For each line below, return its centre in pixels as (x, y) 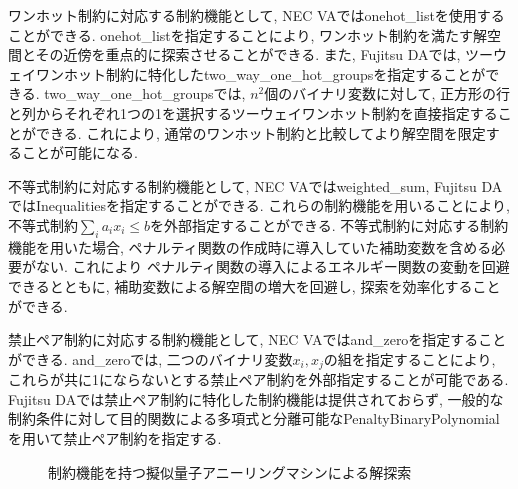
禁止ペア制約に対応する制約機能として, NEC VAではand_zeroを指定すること (257, 339)
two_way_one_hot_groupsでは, (145, 93)
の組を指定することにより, (409, 358)
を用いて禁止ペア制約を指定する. (115, 437)
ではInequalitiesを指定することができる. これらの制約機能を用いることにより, (259, 205)
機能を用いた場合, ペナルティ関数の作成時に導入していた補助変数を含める (250, 246)
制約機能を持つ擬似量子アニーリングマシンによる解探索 (230, 471)
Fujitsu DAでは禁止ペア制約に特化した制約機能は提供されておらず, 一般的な (256, 398)
